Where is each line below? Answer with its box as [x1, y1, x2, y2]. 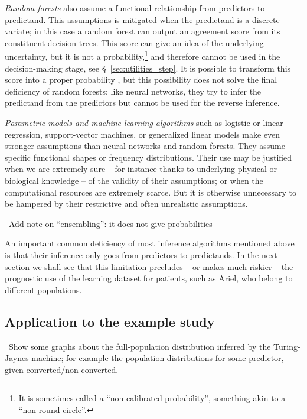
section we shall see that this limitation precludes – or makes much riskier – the [5, 260, 293, 272]
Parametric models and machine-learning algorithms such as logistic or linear [5, 116, 283, 128]
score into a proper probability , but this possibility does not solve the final [5, 73, 277, 86]
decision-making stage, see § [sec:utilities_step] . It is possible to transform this [5, 61, 291, 74]
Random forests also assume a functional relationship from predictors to [5, 2, 265, 14]
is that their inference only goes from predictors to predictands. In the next [5, 248, 277, 261]
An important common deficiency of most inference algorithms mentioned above [5, 237, 295, 249]
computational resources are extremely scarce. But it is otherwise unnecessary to [5, 186, 297, 198]
